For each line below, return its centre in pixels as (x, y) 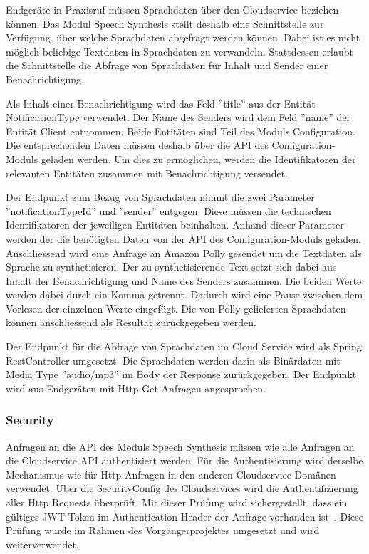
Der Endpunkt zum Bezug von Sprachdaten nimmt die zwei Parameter (160, 197)
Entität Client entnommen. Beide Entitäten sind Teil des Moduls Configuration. (181, 131)
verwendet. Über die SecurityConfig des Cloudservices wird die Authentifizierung (182, 488)
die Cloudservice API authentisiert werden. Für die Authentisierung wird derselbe (184, 460)
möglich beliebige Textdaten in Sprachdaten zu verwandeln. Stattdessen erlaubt (180, 51)
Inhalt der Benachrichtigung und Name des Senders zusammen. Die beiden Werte (184, 280)
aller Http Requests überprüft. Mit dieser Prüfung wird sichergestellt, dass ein (177, 502)
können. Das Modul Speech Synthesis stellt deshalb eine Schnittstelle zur (165, 23)
